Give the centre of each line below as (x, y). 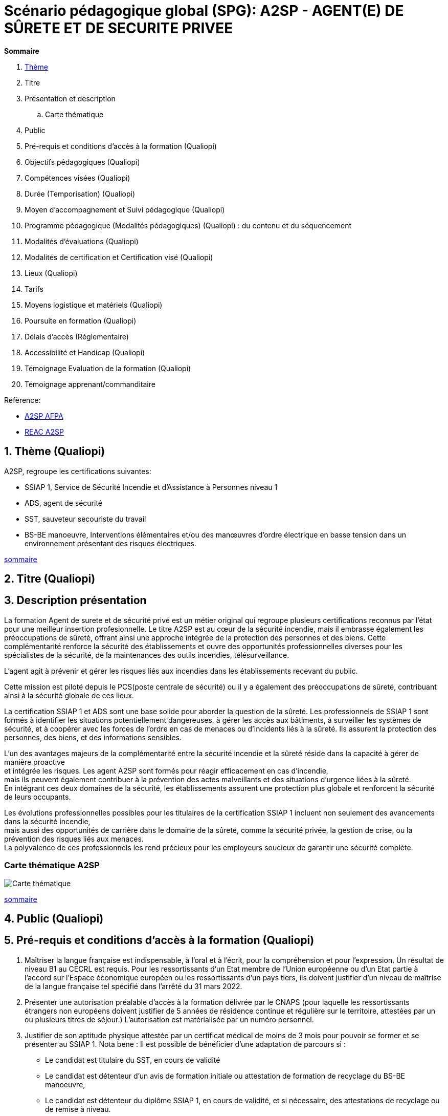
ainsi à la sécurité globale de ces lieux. (69, 695)
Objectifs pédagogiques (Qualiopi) (82, 162)
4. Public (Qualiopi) (54, 919)
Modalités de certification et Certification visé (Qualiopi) (119, 257)
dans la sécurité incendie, (47, 821)
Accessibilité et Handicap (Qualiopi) (85, 352)
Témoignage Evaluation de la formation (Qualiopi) (108, 368)
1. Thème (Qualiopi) (55, 452)
